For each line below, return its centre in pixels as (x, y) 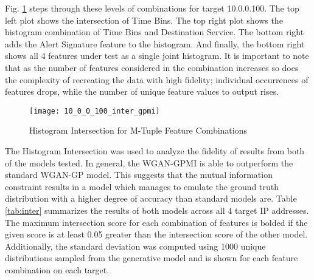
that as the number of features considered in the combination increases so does (152, 67)
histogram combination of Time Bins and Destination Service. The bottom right (155, 32)
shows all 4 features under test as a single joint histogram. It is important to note (157, 56)
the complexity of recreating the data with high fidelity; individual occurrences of (157, 79)
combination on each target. (57, 269)
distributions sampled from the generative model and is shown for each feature (152, 258)
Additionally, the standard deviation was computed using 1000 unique (135, 246)
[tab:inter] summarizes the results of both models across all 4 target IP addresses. (157, 210)
